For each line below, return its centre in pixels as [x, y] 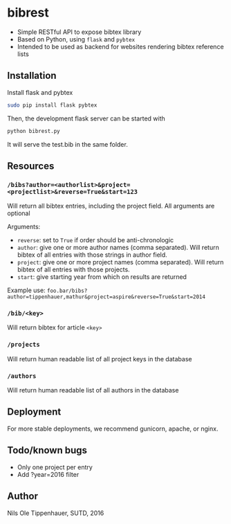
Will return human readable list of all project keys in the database [100, 359]
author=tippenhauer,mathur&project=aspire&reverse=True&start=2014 [107, 297]
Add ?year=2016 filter [48, 474]
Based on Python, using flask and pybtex [76, 39]
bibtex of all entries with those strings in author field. [92, 255]
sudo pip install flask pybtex [52, 105]
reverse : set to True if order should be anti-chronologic [95, 240]
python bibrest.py [34, 131]
